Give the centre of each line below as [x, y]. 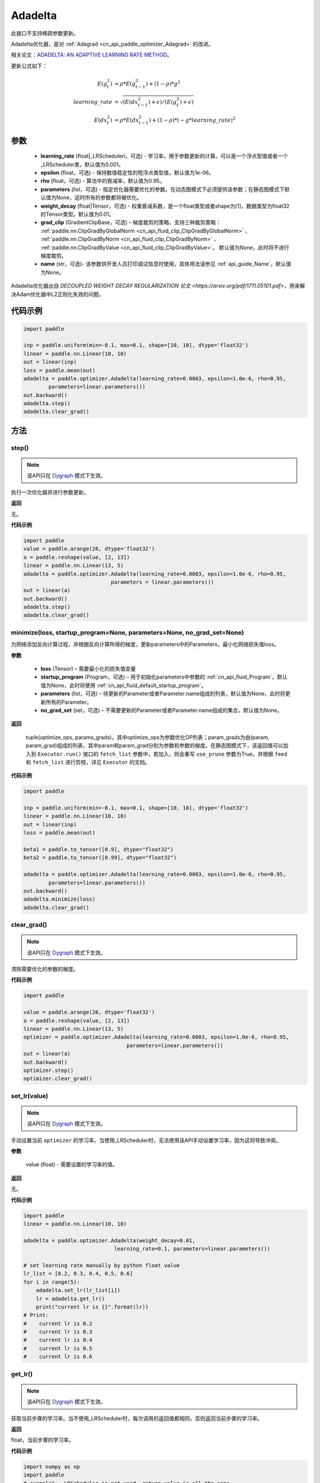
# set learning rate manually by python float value [102, 1265]
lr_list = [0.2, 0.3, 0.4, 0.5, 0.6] [78, 1274]
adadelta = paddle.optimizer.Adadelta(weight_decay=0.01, [109, 1240]
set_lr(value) [30, 1096]
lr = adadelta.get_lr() [70, 1299]
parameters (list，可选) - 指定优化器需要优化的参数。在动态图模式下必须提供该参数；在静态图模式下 [162, 189]
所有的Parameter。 [69, 702]
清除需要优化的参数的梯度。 [45, 969]
